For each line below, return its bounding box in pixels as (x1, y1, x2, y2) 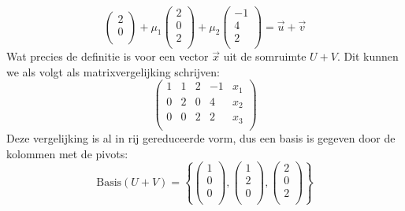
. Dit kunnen (336, 48, 399, 65)
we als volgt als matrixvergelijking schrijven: (6, 63, 221, 80)
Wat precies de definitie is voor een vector (6, 48, 209, 65)
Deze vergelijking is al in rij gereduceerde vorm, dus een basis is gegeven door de (6, 129, 396, 146)
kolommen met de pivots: (6, 145, 128, 161)
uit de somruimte (223, 48, 307, 65)
